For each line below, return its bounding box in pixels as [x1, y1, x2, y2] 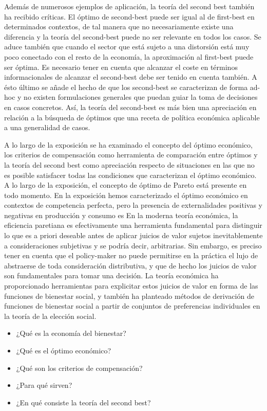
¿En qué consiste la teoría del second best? [16, 397, 151, 407]
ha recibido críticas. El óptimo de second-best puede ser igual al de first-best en [4, 11, 255, 22]
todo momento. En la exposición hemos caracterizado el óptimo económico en [4, 189, 248, 200]
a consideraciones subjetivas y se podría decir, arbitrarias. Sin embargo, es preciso [4, 240, 262, 251]
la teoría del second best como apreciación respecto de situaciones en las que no [4, 159, 255, 170]
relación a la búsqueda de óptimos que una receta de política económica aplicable [4, 112, 260, 122]
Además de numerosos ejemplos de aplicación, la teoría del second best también [4, 1, 255, 11]
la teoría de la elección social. [4, 310, 97, 321]
